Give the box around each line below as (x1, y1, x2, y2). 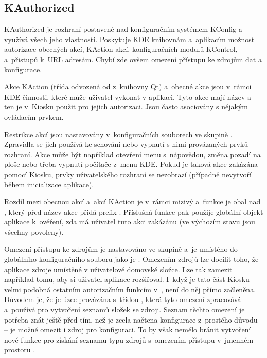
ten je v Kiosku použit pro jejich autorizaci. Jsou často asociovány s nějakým (4, 101, 248, 112)
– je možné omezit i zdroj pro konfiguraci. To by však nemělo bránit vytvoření (4, 324, 251, 335)
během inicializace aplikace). (4, 179, 94, 190)
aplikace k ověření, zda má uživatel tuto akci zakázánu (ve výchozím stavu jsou (4, 216, 255, 227)
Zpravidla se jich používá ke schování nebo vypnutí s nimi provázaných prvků (4, 139, 248, 149)
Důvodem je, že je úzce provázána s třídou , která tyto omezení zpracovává (4, 294, 241, 305)
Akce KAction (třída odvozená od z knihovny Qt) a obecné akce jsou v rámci (4, 81, 252, 92)
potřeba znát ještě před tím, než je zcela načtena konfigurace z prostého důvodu (4, 314, 258, 325)
